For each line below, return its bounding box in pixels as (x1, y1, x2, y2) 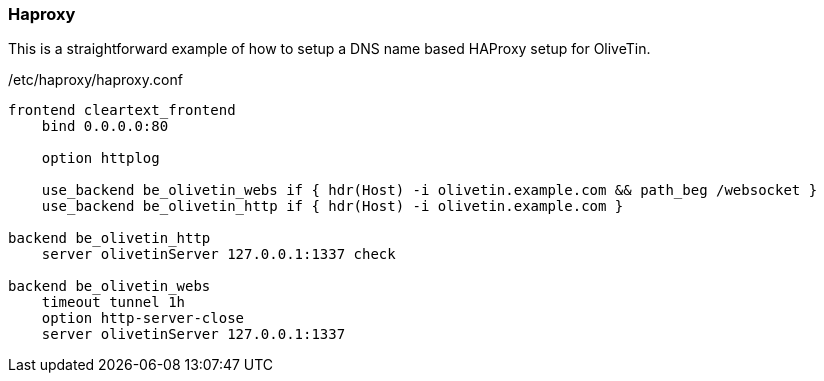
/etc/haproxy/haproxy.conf (8, 71, 183, 89)
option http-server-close (41, 310, 245, 327)
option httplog (41, 150, 160, 167)
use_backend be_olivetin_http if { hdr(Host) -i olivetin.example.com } (41, 198, 624, 215)
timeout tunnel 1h (41, 294, 186, 311)
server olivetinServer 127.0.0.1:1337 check (41, 246, 396, 263)
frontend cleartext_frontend (8, 102, 236, 119)
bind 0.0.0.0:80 (41, 118, 169, 135)
